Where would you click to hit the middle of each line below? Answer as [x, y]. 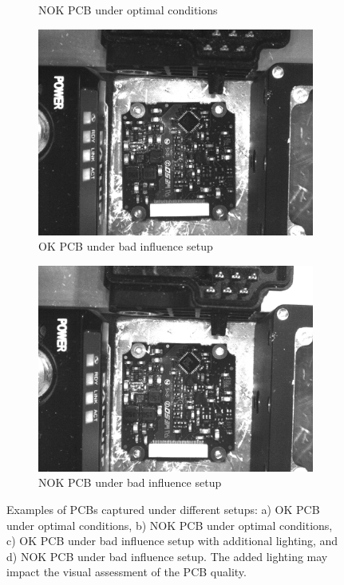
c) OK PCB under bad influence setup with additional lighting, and [172, 541]
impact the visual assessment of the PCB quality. [127, 572]
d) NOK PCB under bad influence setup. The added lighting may [167, 556]
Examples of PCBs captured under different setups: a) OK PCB [163, 509]
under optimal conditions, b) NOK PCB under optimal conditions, [170, 525]
